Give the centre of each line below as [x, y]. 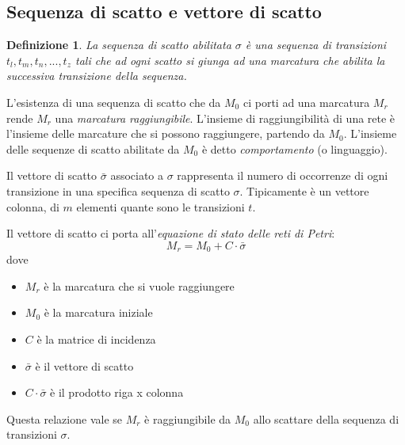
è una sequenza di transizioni [316, 45]
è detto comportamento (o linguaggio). [294, 148]
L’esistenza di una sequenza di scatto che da [114, 102]
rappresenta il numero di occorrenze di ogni [283, 175]
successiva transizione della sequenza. [97, 76]
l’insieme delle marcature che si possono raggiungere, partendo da [166, 133]
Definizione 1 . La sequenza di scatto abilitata [119, 45]
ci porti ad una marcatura [306, 102]
